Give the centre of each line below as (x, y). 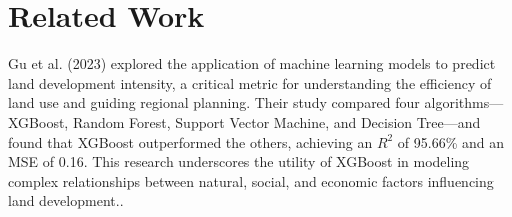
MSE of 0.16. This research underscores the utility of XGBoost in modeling (239, 161)
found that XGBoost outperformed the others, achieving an (190, 141)
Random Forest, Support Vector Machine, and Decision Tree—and (276, 121)
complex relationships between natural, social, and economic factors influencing (251, 180)
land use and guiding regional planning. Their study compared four (214, 102)
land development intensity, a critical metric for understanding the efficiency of (250, 82)
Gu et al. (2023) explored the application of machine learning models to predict (252, 63)
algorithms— (464, 102)
